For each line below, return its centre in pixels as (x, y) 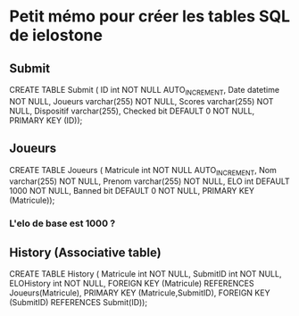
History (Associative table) (86, 252)
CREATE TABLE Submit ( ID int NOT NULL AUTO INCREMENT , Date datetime (144, 91)
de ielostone (56, 35)
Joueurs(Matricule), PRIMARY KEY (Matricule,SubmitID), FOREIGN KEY (140, 293)
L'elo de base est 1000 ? (62, 223)
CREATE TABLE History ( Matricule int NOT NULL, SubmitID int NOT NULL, (145, 274)
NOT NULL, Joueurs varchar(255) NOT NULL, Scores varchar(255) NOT (141, 101)
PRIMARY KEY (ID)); (46, 120)
